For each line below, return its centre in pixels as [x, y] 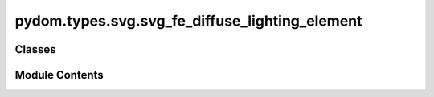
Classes [35, 49]
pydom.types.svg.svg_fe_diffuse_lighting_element [188, 21]
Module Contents [59, 75]
